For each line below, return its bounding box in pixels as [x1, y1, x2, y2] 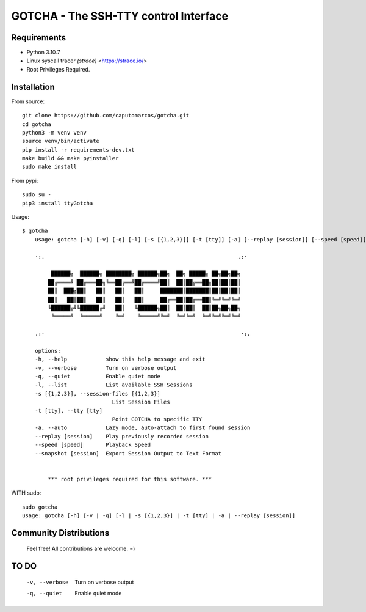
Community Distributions [11, 528, 110, 538]
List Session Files [112, 399, 170, 406]
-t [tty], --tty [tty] [34, 407, 103, 414]
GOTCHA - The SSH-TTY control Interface [11, 9, 229, 23]
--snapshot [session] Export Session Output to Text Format [34, 450, 222, 457]
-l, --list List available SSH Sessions [34, 382, 193, 388]
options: [34, 347, 61, 354]
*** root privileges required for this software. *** [48, 476, 212, 482]
